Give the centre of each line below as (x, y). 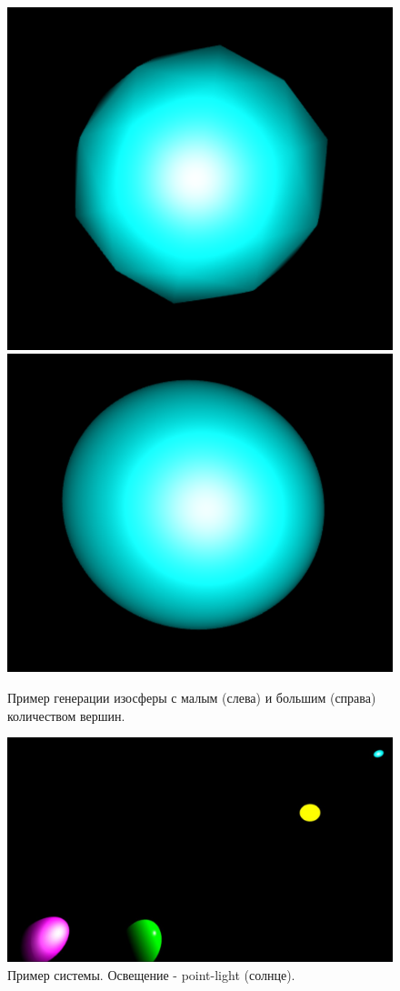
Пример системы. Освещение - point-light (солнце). (151, 974)
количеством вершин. (66, 715)
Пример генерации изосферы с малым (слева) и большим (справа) (192, 697)
